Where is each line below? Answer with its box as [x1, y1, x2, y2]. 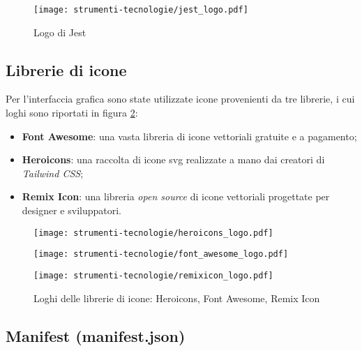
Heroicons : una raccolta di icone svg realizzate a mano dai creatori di [22, 152, 325, 167]
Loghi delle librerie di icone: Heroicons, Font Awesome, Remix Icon [33, 290, 320, 305]
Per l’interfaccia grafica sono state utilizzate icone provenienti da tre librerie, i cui [6, 91, 355, 106]
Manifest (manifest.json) [6, 324, 186, 346]
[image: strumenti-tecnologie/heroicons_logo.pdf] [33, 227, 273, 238]
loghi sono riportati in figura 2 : [6, 105, 138, 120]
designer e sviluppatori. [22, 203, 121, 218]
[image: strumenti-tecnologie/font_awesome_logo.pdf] [33, 249, 289, 260]
